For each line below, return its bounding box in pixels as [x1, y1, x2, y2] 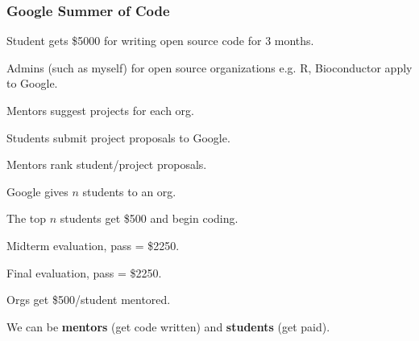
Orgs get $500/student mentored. [6, 291, 171, 308]
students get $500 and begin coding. [60, 210, 239, 227]
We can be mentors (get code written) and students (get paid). [6, 318, 330, 335]
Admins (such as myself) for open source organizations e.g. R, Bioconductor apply [6, 59, 413, 76]
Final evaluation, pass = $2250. [6, 264, 162, 281]
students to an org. [82, 183, 176, 199]
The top [6, 210, 46, 227]
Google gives [6, 183, 68, 199]
